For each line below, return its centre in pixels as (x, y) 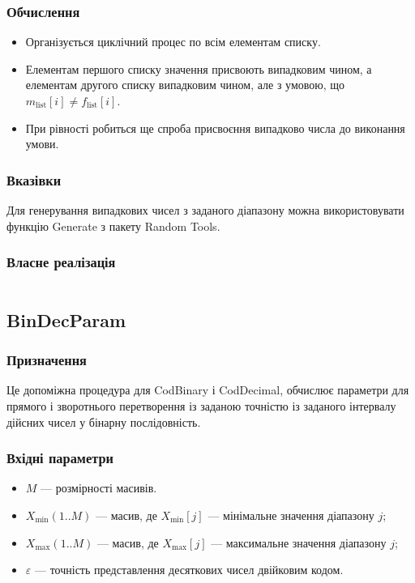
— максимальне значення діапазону (299, 542)
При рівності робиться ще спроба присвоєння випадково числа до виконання (215, 128)
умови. (42, 144)
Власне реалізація (61, 262)
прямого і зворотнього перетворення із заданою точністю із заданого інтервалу (201, 406)
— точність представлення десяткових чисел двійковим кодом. (189, 570)
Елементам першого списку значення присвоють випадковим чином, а (199, 68)
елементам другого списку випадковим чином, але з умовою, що (185, 85)
